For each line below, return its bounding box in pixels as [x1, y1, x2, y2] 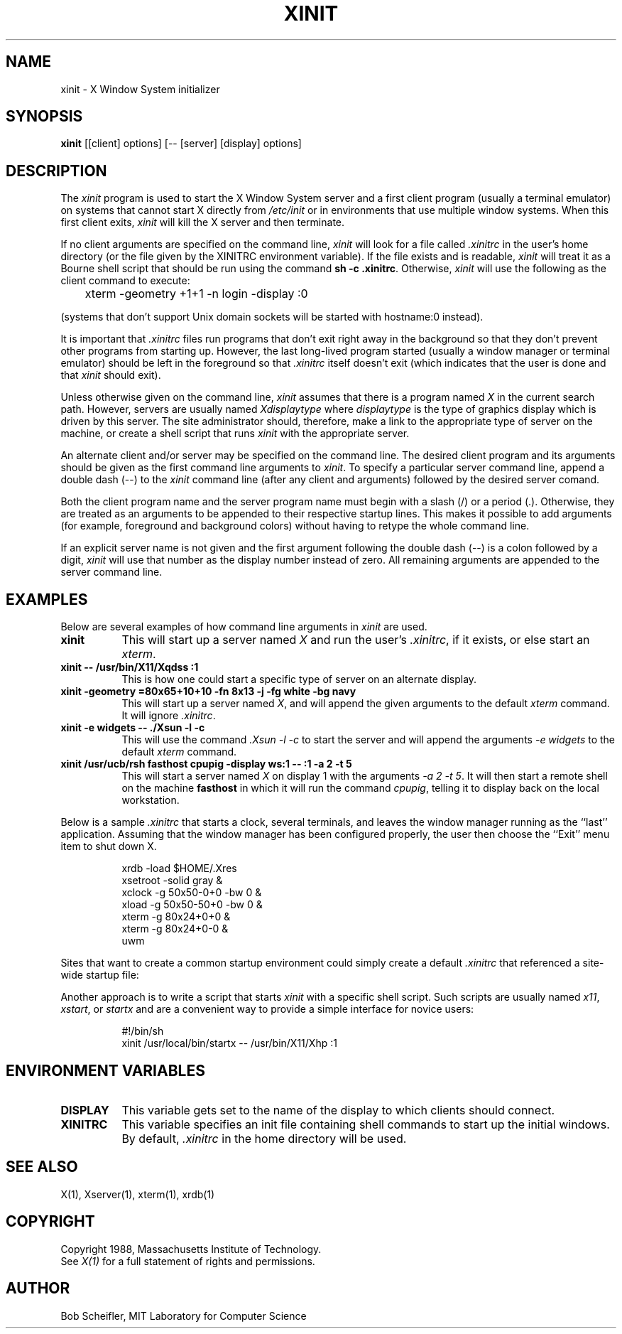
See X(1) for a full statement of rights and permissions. [60, 1254, 315, 1267]
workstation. [121, 794, 180, 807]
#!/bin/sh [121, 1025, 164, 1038]
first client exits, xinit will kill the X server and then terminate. [60, 216, 345, 229]
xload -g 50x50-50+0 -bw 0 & [121, 898, 263, 911]
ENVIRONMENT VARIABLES [6, 1061, 205, 1080]
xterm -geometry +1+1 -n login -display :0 [84, 286, 308, 301]
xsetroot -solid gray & [121, 874, 223, 887]
